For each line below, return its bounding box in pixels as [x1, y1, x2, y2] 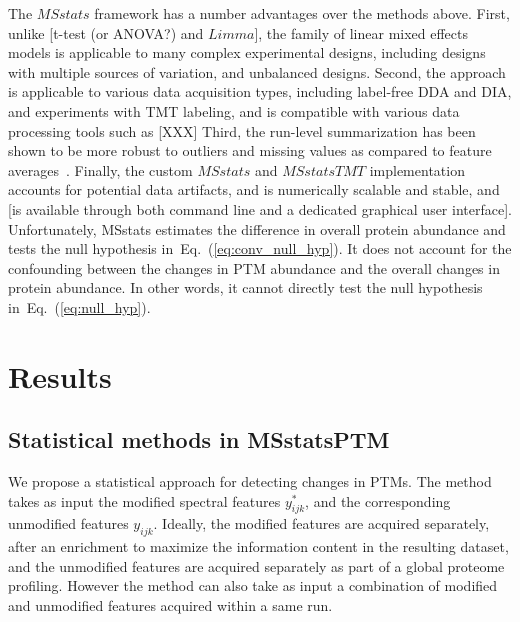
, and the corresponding [305, 490, 451, 511]
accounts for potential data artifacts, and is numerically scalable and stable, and [8, 179, 500, 200]
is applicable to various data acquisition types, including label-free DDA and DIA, [8, 81, 512, 102]
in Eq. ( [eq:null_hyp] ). [8, 296, 151, 317]
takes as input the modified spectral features [8, 490, 281, 511]
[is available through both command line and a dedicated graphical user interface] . [8, 198, 512, 219]
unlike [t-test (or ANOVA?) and [8, 22, 204, 43]
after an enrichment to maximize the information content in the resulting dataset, [8, 536, 509, 557]
